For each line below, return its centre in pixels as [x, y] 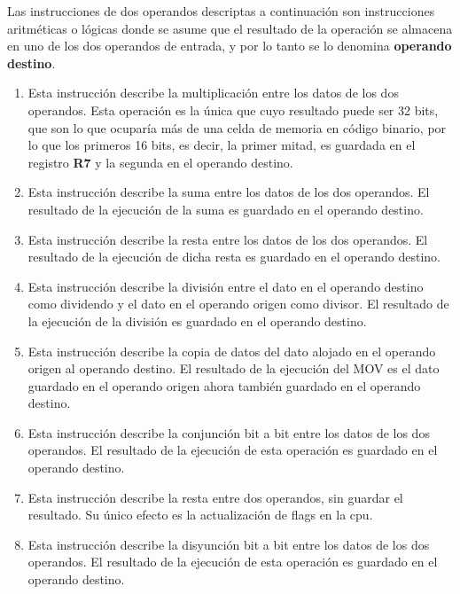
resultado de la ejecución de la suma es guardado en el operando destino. [226, 209]
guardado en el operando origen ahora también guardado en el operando [224, 385]
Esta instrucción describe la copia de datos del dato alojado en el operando [232, 351]
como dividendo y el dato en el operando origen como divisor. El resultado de [238, 304]
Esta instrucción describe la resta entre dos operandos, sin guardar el [215, 497]
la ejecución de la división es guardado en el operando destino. [197, 320]
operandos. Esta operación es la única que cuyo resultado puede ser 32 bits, [233, 109]
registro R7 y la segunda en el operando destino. [160, 162]
